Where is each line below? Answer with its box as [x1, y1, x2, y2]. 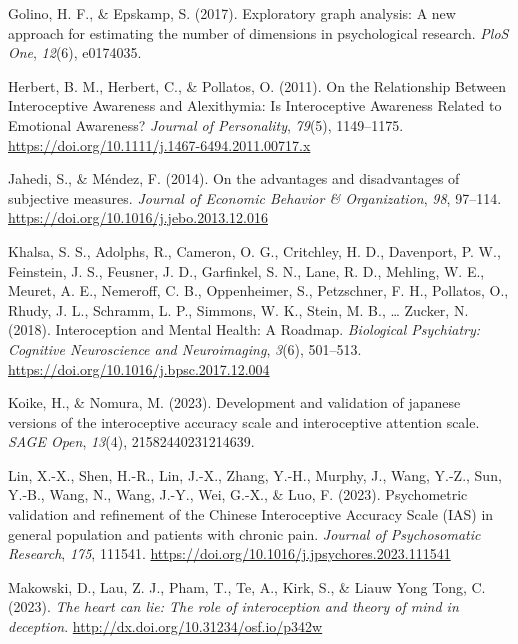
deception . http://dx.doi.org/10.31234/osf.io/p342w [8, 616, 323, 637]
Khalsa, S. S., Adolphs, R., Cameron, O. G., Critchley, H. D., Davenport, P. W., [8, 240, 501, 261]
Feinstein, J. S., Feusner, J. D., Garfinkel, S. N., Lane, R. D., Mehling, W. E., [8, 260, 485, 281]
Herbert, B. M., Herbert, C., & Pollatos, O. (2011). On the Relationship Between [8, 75, 507, 96]
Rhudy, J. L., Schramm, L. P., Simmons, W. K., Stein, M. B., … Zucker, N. [8, 299, 469, 320]
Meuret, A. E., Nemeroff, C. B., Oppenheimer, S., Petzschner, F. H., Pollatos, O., [8, 280, 509, 301]
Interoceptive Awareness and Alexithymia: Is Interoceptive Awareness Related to [8, 95, 502, 116]
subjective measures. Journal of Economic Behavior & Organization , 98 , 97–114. [8, 187, 502, 208]
